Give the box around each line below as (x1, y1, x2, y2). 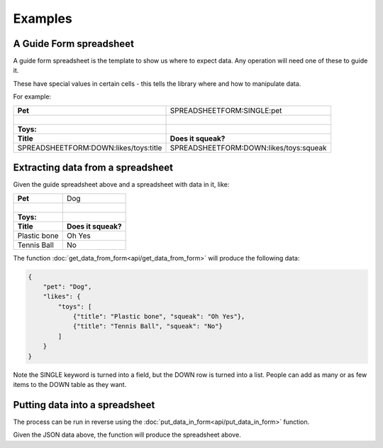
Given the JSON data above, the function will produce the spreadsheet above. (13, 430, 241, 439)
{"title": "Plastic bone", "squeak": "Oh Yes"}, (72, 312, 245, 321)
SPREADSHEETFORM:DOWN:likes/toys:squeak (170, 143, 327, 153)
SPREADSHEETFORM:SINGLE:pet (170, 105, 282, 115)
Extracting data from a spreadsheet (13, 162, 174, 174)
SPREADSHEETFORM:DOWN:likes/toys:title (17, 143, 162, 153)
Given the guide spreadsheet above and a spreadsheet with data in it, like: (13, 180, 230, 189)
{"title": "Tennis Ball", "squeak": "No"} (72, 322, 223, 330)
